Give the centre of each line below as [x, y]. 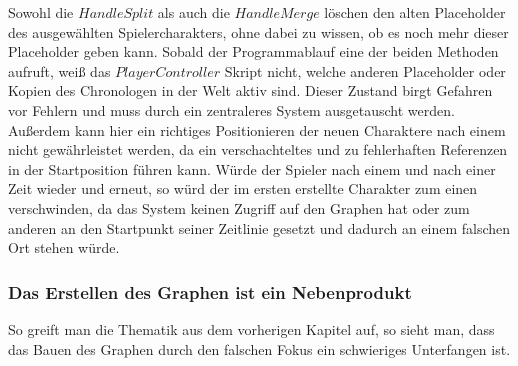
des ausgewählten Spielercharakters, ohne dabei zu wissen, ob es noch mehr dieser [258, 31]
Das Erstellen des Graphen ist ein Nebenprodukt [210, 291]
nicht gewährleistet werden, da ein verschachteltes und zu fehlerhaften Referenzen [258, 149]
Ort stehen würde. [64, 247]
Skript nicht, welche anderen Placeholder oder [365, 70]
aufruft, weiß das [59, 70]
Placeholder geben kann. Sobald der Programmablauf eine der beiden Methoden [253, 51]
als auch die [193, 12]
